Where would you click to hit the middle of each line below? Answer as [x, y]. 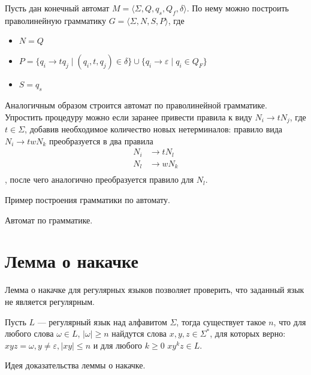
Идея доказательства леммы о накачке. [75, 365]
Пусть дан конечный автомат [57, 8]
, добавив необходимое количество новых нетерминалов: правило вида [154, 129]
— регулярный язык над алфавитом [102, 321]
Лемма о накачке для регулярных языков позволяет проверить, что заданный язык [155, 290]
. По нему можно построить [238, 8]
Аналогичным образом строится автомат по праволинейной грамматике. [136, 105]
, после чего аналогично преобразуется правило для [99, 179]
